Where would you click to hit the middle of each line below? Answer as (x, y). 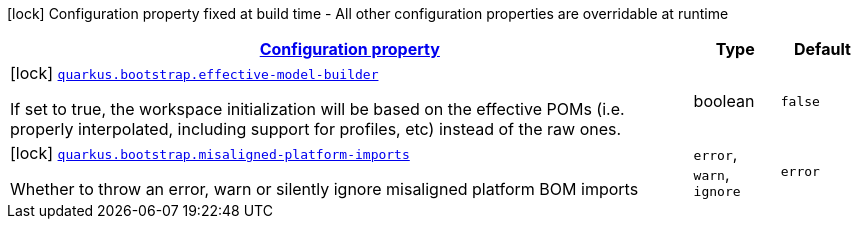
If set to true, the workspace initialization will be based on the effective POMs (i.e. (317, 109)
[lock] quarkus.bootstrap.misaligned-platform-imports (210, 153)
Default (822, 49)
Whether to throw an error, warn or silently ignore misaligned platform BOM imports (324, 189)
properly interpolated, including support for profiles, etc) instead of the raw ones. (316, 129)
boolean (724, 101)
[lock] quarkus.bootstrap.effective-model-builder (194, 73)
